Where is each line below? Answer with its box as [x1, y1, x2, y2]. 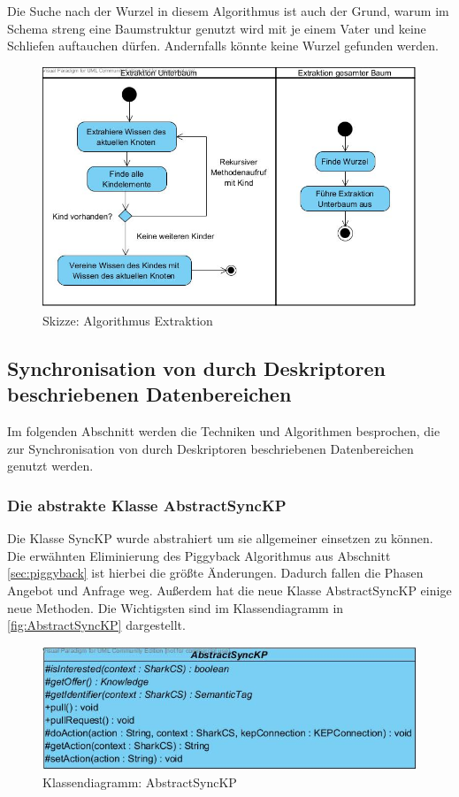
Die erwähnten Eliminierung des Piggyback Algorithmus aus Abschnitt [7, 546, 391, 564]
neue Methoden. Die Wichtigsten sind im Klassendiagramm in [7, 598, 344, 617]
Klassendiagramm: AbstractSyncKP [42, 773, 237, 792]
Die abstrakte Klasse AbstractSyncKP [7, 494, 287, 516]
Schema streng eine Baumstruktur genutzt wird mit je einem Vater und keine [7, 19, 426, 37]
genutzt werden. [7, 456, 94, 475]
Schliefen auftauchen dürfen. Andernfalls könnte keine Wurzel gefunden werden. [7, 36, 439, 55]
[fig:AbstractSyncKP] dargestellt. [7, 616, 186, 634]
